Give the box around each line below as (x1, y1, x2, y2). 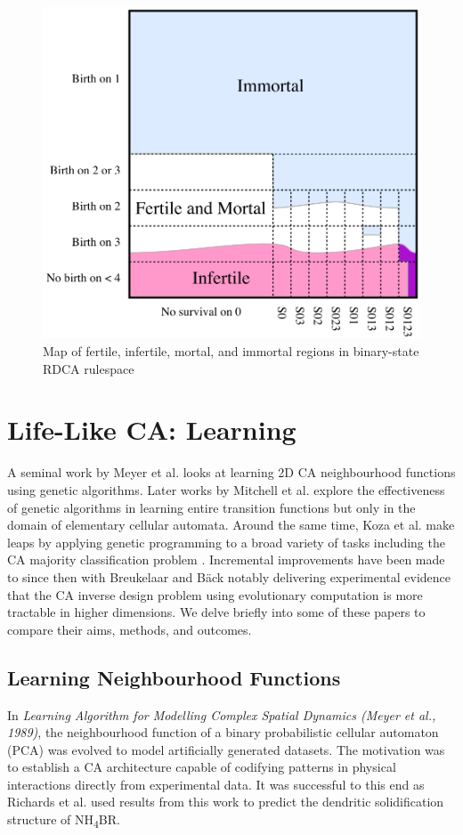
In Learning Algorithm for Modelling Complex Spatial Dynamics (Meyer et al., (7, 705, 436, 724)
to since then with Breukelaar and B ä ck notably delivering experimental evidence (7, 567, 451, 586)
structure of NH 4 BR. (7, 810, 120, 831)
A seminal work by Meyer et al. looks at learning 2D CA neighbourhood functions (7, 463, 456, 482)
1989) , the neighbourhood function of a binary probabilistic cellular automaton (7, 723, 439, 742)
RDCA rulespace (43, 359, 134, 377)
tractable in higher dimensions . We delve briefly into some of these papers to (7, 603, 426, 621)
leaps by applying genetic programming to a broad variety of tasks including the (7, 532, 445, 551)
